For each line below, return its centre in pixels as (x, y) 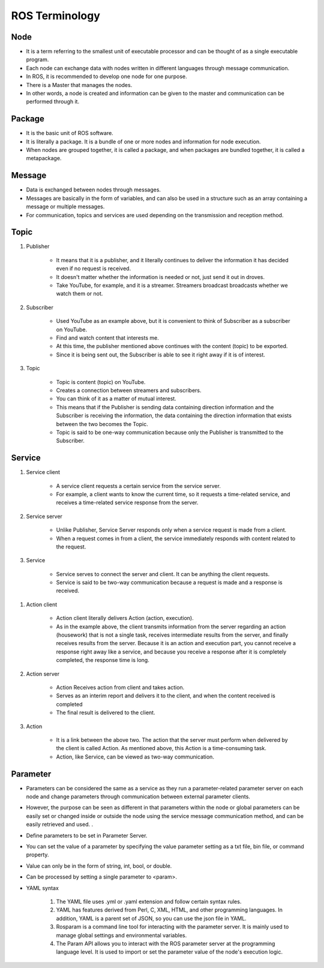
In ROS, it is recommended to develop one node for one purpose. (106, 77)
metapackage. (44, 158)
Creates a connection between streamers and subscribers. (129, 390)
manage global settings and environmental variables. (121, 935)
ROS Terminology (55, 16)
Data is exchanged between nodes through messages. (94, 190)
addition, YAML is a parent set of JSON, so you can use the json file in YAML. (151, 918)
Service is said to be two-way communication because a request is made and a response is (169, 583)
